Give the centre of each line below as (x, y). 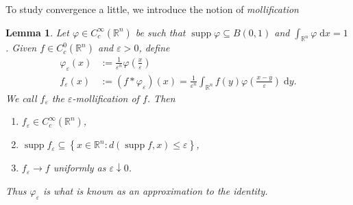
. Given (21, 48)
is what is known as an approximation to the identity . (155, 190)
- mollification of (106, 98)
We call (21, 98)
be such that (160, 32)
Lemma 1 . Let (37, 32)
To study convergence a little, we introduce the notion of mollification (152, 9)
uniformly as (80, 168)
